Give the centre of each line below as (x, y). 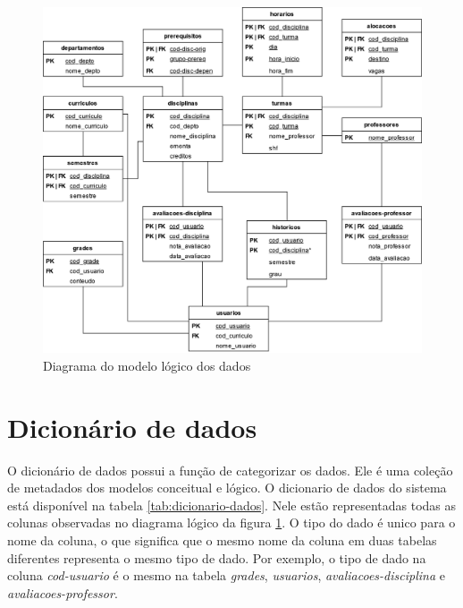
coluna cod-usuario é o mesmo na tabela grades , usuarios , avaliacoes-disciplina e (226, 575)
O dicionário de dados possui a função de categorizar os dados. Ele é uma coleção (230, 470)
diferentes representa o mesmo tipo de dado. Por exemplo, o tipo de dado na (217, 557)
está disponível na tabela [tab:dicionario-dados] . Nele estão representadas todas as (232, 505)
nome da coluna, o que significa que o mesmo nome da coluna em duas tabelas (222, 540)
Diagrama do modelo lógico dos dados (147, 365)
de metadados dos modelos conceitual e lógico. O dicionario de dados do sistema (227, 488)
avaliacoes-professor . (63, 592)
